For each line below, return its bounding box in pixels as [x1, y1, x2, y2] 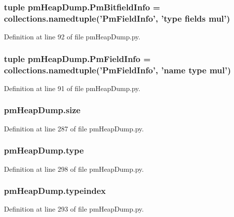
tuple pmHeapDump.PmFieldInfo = [4, 52, 151, 64]
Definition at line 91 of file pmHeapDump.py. [4, 83, 141, 93]
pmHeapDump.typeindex [4, 185, 106, 197]
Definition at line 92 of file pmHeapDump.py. [4, 31, 141, 42]
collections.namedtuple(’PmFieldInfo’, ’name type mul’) [4, 63, 231, 76]
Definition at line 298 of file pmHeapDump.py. [4, 163, 144, 174]
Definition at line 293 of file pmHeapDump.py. [4, 204, 144, 214]
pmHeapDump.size [4, 104, 80, 116]
